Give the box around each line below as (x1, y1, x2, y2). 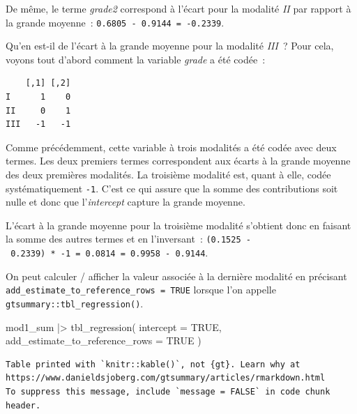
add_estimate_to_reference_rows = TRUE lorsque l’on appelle (6, 282, 276, 297)
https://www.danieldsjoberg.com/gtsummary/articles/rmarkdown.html (6, 373, 326, 383)
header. (6, 400, 41, 411)
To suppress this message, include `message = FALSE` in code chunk (6, 387, 331, 397)
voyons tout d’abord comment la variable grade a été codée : (6, 52, 266, 66)
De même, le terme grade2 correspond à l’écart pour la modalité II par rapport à (6, 1, 351, 15)
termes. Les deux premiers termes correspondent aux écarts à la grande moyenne (6, 153, 351, 168)
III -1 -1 (6, 119, 71, 130)
